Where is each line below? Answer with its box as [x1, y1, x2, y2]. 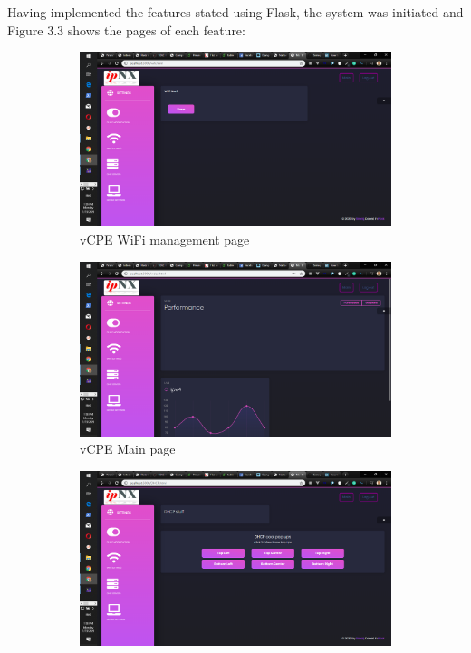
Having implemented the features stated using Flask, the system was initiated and [7, 3, 464, 21]
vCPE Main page [80, 439, 176, 458]
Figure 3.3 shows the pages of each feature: [7, 20, 245, 39]
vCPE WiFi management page [80, 229, 250, 248]
